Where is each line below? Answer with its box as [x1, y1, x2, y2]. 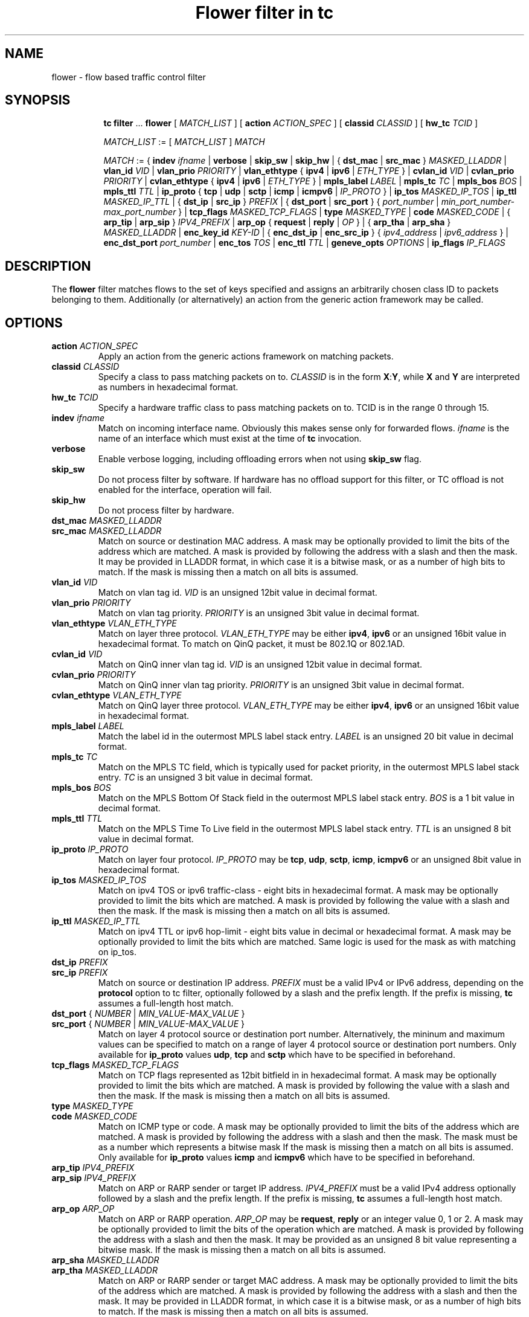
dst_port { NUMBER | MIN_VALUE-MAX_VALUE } [51, 1008, 245, 1019]
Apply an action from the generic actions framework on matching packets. [98, 351, 394, 362]
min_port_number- [441, 196, 515, 207]
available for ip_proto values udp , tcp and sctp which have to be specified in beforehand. [98, 1049, 455, 1060]
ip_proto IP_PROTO [51, 844, 129, 855]
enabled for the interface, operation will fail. [98, 485, 272, 495]
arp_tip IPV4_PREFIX [51, 1162, 135, 1173]
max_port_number [103, 207, 176, 217]
